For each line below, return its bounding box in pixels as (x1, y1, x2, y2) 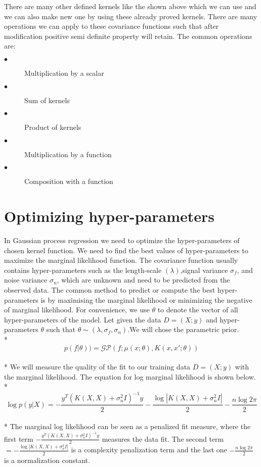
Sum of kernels (24, 95, 70, 105)
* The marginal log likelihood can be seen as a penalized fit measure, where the (4, 421, 251, 432)
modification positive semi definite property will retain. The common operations (4, 30, 252, 41)
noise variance (4, 274, 48, 285)
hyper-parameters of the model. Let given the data (4, 314, 161, 324)
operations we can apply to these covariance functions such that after (4, 21, 219, 31)
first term (4, 433, 33, 444)
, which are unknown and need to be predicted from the (57, 274, 230, 285)
